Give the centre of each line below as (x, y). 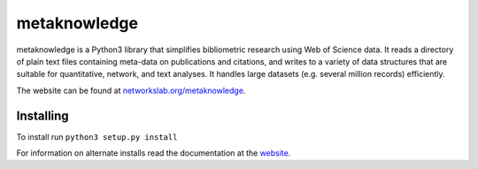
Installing (43, 115)
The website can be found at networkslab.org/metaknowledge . (131, 90)
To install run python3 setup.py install (97, 136)
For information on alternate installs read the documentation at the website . (154, 153)
